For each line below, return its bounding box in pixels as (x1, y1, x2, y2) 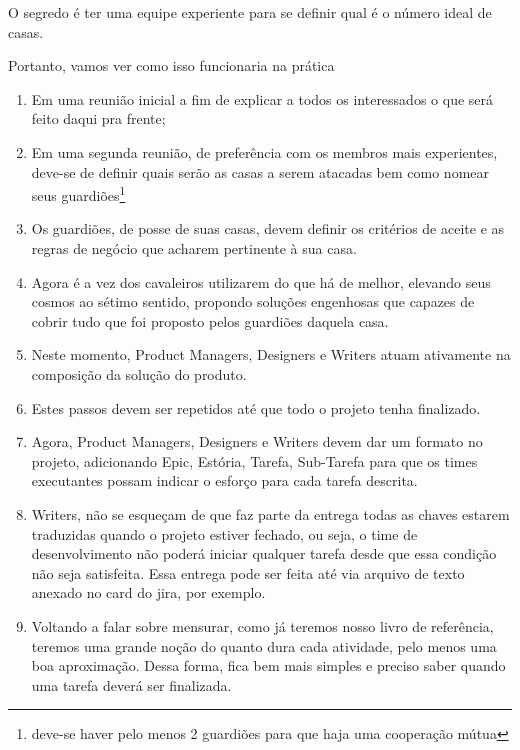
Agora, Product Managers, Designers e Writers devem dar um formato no (31, 431, 483, 452)
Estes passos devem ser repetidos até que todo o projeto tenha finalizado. (31, 397, 481, 418)
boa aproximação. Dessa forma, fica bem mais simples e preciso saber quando (31, 655, 506, 676)
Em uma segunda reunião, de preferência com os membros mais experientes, (31, 141, 498, 162)
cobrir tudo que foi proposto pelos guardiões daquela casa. (31, 310, 389, 331)
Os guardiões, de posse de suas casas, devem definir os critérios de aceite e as (31, 218, 505, 239)
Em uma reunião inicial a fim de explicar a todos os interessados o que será (31, 88, 494, 109)
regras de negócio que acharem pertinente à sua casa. (31, 238, 357, 258)
